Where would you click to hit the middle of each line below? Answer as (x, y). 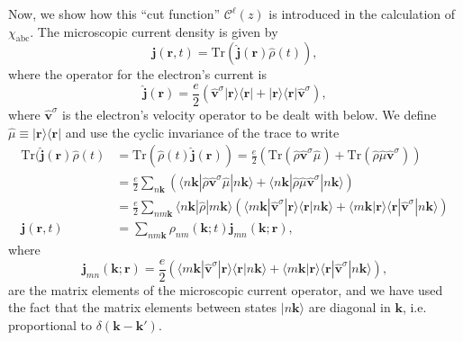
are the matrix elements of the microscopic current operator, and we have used (226, 289)
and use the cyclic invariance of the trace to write (202, 132)
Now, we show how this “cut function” (114, 13)
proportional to (50, 325)
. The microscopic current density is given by (154, 31)
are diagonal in (350, 307)
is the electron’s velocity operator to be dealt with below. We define (250, 115)
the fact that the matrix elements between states (143, 307)
